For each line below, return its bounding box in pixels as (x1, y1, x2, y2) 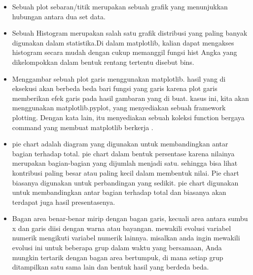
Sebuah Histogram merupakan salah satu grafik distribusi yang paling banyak (12, 28, 248, 38)
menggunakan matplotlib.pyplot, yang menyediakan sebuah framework (12, 102, 226, 113)
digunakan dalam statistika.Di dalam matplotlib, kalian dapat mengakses (12, 37, 234, 47)
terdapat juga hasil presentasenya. (12, 196, 115, 207)
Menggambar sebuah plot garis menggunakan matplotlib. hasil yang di (12, 73, 226, 84)
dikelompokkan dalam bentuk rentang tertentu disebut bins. (12, 56, 194, 67)
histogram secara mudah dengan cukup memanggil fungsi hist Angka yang (12, 47, 237, 57)
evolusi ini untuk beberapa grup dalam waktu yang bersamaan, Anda (12, 242, 222, 253)
